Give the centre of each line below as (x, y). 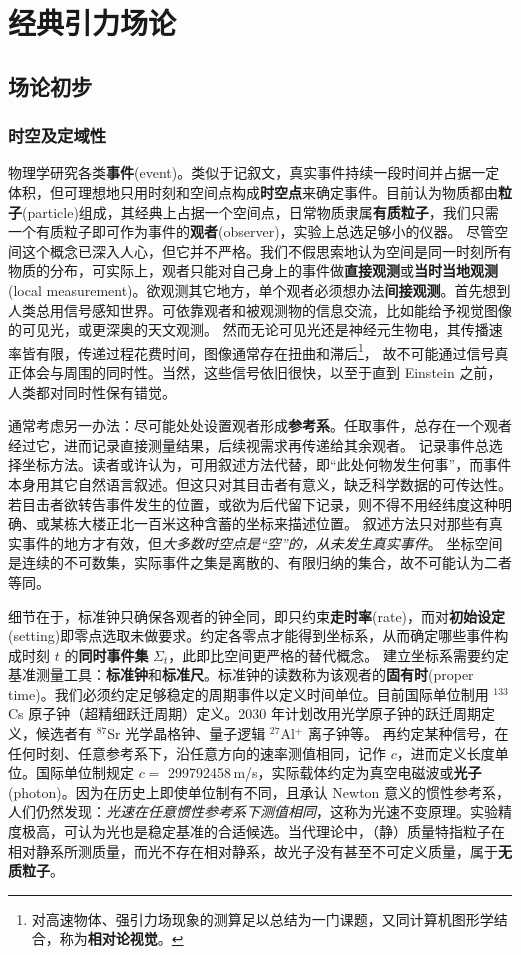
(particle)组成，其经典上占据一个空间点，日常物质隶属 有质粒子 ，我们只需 (260, 211)
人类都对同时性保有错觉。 (92, 391)
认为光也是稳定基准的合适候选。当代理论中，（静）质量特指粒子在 (291, 831)
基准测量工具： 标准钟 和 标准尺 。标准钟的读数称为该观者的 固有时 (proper (241, 674)
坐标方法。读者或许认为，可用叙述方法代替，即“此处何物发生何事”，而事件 (266, 464)
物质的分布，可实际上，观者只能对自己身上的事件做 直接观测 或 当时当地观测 (253, 270)
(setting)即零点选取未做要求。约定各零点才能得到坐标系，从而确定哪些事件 (251, 635)
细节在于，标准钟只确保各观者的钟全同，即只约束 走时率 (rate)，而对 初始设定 (257, 615)
